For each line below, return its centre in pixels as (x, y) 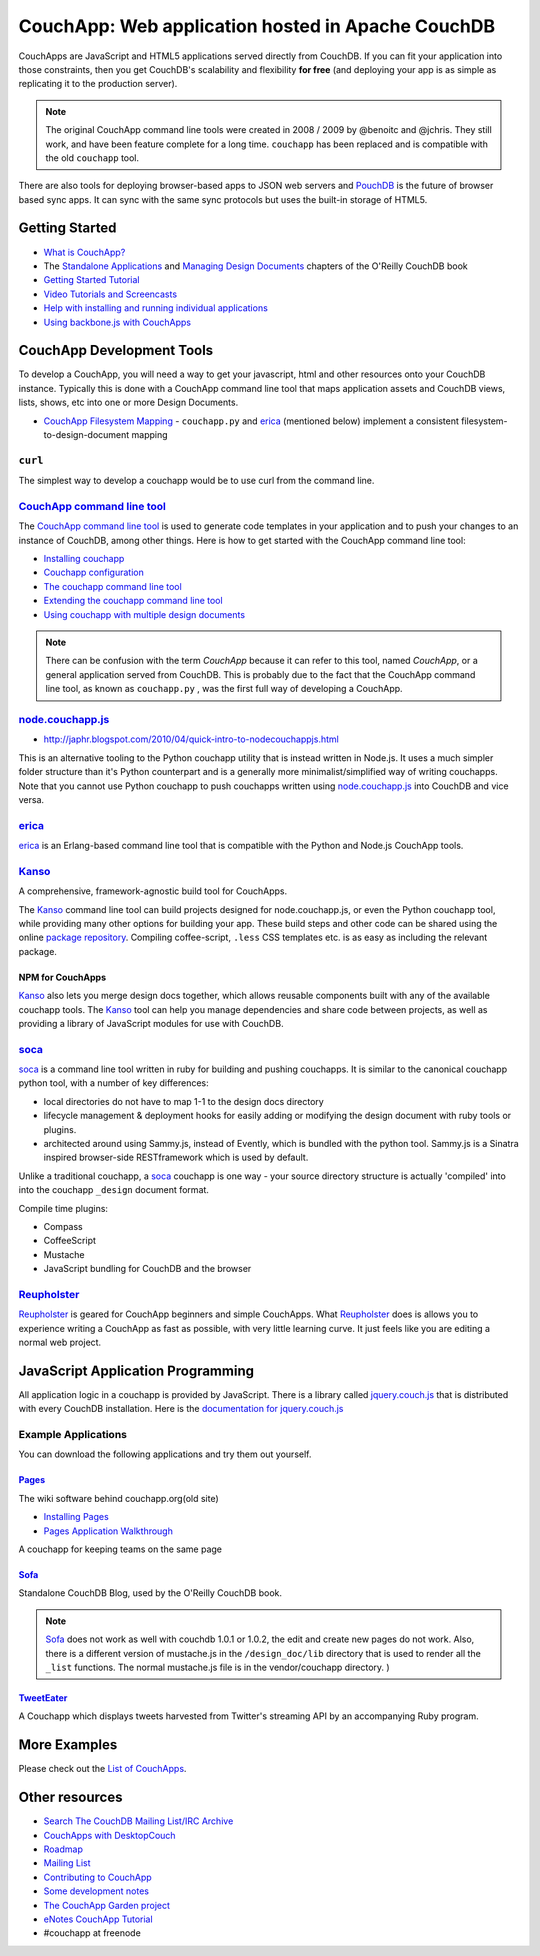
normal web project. (60, 1342)
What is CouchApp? (84, 252)
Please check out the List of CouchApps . (102, 1769)
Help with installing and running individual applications (156, 308)
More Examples (68, 1745)
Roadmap (63, 1849)
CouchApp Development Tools (116, 350)
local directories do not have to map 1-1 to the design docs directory (183, 1101)
